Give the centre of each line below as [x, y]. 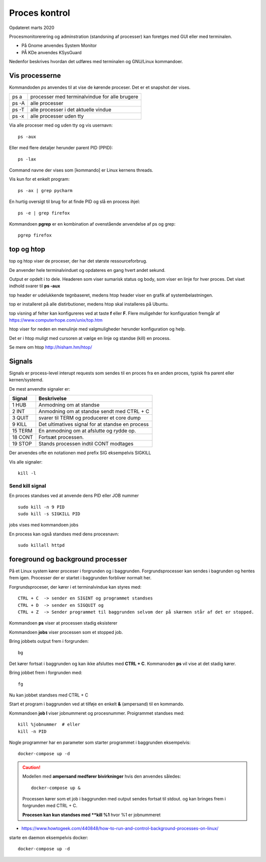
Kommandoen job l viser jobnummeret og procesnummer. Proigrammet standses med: [97, 713]
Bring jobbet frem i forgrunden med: [46, 673]
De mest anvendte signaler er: [40, 389]
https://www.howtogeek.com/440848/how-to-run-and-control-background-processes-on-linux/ [120, 829]
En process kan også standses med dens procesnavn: [64, 534]
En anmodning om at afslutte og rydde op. [87, 431]
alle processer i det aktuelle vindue [71, 110]
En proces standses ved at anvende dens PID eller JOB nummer [74, 496]
